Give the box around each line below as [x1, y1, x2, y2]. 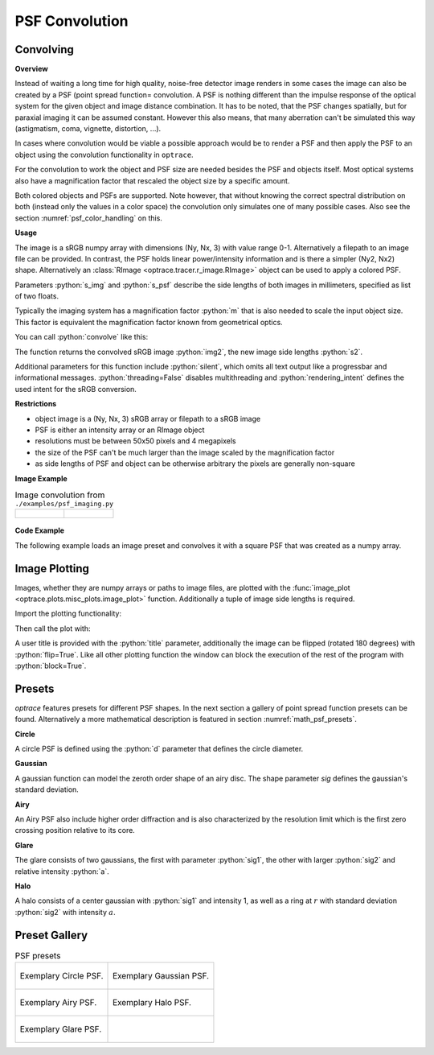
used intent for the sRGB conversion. [14, 384, 137, 394]
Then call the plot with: [14, 624, 91, 633]
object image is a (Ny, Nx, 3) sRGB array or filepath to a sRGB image [35, 414, 261, 423]
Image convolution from [14, 489, 105, 501]
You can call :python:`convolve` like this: [14, 332, 149, 342]
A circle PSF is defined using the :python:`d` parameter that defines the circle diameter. [14, 744, 304, 754]
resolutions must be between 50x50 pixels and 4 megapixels [35, 436, 236, 446]
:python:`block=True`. [14, 661, 87, 670]
